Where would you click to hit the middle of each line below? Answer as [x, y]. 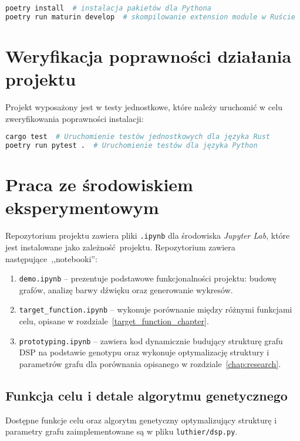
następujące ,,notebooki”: [51, 258]
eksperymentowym [82, 207]
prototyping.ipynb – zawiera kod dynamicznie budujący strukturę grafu [151, 340]
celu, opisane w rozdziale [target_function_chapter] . [114, 321]
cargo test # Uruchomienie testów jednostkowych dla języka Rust [138, 137]
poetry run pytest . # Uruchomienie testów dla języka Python [132, 146]
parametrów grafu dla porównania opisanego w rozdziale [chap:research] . [150, 363]
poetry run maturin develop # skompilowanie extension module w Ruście [150, 17]
